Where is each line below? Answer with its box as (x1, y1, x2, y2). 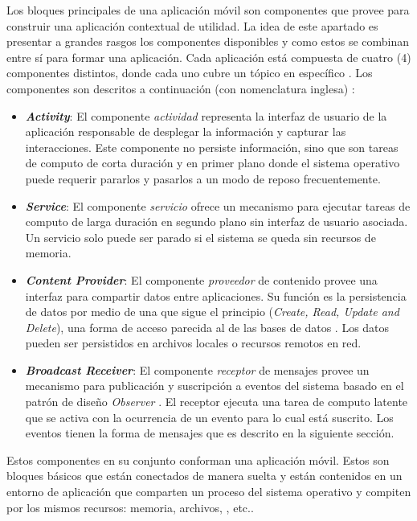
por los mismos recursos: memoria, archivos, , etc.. (6, 498, 254, 515)
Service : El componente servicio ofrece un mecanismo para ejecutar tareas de (25, 197, 411, 214)
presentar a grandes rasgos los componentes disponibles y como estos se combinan (6, 33, 410, 50)
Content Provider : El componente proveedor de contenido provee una (25, 271, 378, 288)
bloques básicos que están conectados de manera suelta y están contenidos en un (6, 467, 403, 484)
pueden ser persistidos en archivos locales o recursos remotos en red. (25, 334, 362, 351)
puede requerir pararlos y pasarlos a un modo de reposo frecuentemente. (25, 170, 381, 187)
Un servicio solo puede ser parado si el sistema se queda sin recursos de (25, 228, 376, 245)
